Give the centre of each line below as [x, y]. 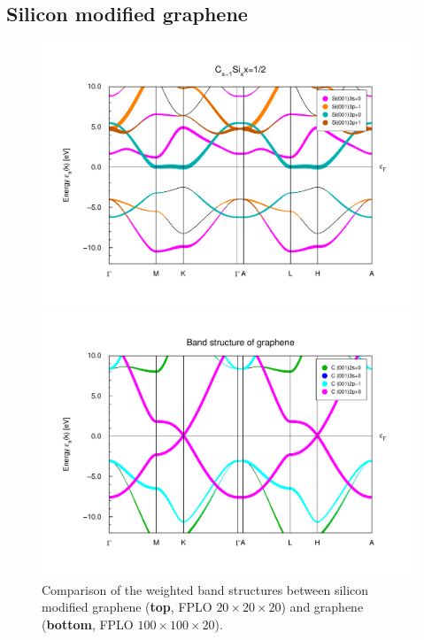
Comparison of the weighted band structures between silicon [205, 589]
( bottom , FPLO [88, 624]
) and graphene [322, 607]
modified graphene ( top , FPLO [127, 607]
